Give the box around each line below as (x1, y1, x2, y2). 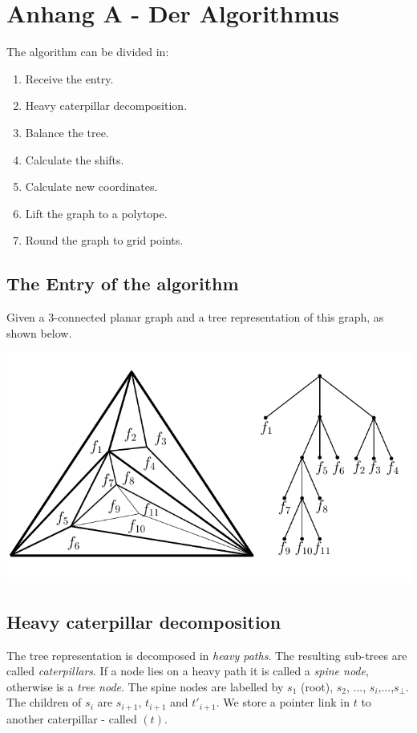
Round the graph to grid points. (25, 232, 184, 249)
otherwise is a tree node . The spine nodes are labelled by (6, 678, 284, 695)
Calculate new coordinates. (25, 178, 158, 195)
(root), (300, 678, 334, 695)
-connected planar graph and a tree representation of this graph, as (54, 309, 384, 326)
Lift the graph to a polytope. (25, 205, 168, 221)
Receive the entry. (25, 70, 114, 87)
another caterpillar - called (6, 710, 137, 727)
